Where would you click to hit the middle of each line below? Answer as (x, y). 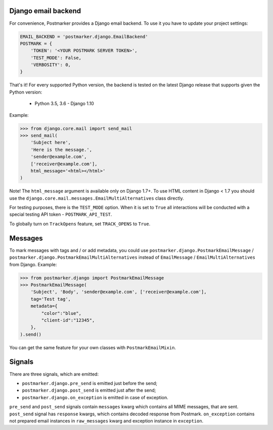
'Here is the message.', (61, 150)
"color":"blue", (61, 313)
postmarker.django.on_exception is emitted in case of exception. (95, 397)
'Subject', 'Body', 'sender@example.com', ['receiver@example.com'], (119, 292)
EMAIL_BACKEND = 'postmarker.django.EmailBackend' (84, 36)
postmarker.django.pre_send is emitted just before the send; (90, 383)
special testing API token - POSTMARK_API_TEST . (61, 214)
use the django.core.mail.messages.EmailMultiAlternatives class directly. (97, 198)
